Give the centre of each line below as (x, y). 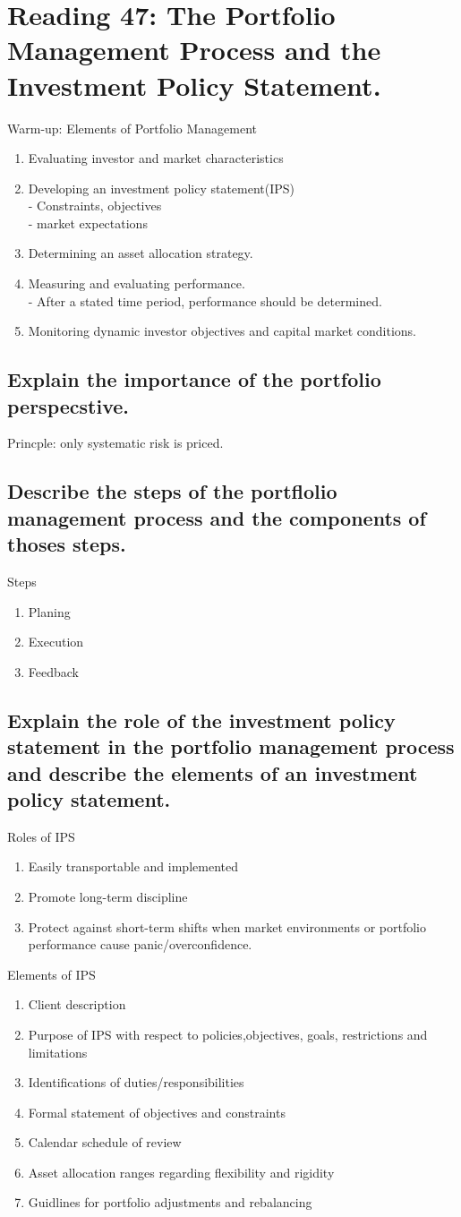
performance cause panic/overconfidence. (140, 944)
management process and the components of (217, 517)
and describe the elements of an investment (213, 772)
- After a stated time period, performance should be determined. (205, 300)
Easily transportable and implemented (133, 866)
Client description (77, 1004)
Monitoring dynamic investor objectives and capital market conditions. (222, 331)
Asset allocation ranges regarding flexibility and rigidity (181, 1172)
